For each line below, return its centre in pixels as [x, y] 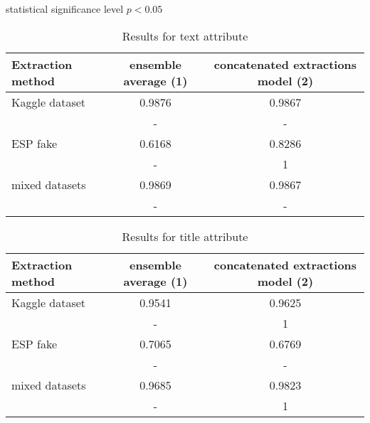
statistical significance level [65, 9]
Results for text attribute [185, 36]
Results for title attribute [185, 236]
